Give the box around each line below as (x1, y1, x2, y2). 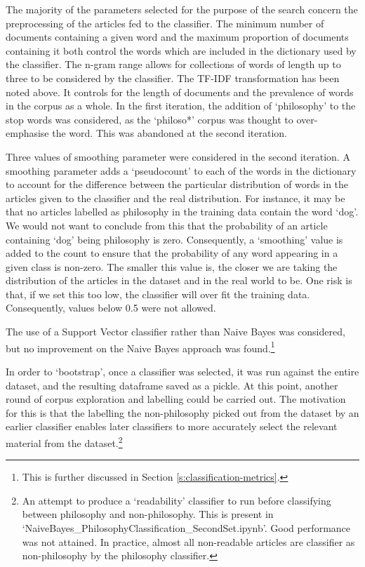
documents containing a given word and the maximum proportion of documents (6, 29, 349, 44)
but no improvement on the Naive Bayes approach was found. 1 (6, 338, 275, 355)
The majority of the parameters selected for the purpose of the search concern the (6, 2, 358, 16)
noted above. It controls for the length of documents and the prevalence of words (6, 84, 354, 99)
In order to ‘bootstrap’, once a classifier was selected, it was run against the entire (6, 363, 359, 378)
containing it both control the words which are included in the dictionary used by (6, 43, 357, 58)
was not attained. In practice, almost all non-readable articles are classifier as (22, 534, 355, 549)
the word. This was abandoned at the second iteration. (52, 126, 288, 140)
